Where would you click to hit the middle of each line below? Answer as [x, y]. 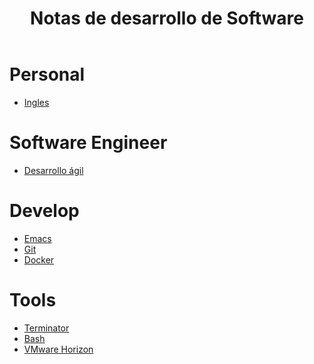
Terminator [46, 328]
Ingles [36, 102]
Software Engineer [88, 143]
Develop [44, 211]
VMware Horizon [58, 349]
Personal [47, 74]
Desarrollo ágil [53, 170]
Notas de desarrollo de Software [167, 18]
